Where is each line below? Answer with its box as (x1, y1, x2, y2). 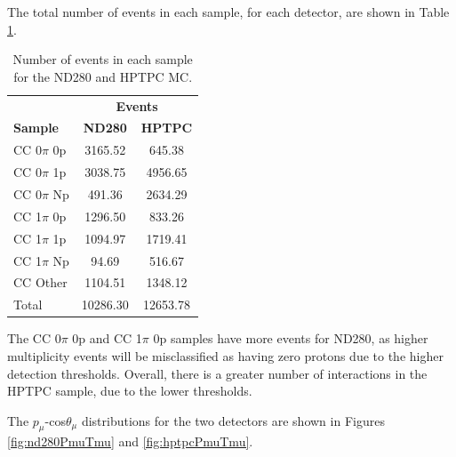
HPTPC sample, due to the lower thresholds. (7, 381, 252, 400)
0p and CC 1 (72, 329, 142, 348)
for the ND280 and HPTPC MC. (13, 67, 193, 85)
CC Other (13, 273, 68, 292)
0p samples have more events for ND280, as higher (153, 329, 428, 348)
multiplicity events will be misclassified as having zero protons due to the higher (7, 346, 444, 365)
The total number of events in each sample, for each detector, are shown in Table (7, 3, 450, 20)
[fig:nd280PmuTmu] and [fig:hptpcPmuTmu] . (7, 432, 253, 451)
